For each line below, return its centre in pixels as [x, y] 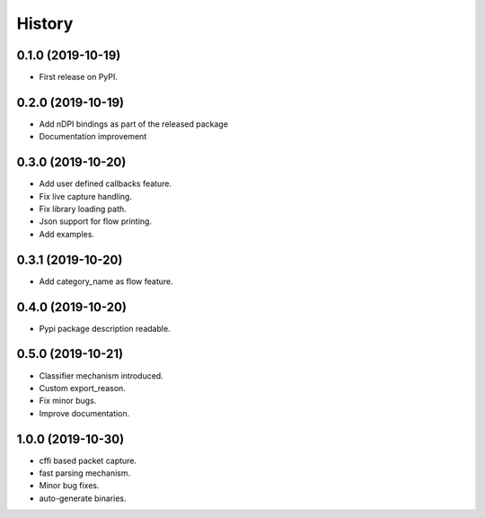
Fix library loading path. [83, 209]
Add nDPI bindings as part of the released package [134, 124]
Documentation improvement [93, 137]
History [45, 23]
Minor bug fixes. [69, 486]
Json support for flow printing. [96, 221]
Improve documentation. [84, 413]
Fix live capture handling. [85, 196]
